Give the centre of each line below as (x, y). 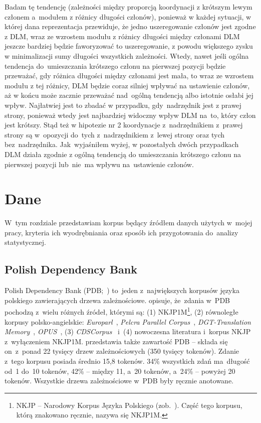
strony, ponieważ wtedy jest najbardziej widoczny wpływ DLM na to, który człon (130, 115)
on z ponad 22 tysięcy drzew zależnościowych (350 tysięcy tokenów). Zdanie (122, 351)
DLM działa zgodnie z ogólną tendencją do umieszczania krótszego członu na (123, 154)
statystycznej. (25, 242)
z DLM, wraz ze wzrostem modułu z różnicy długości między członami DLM (122, 36)
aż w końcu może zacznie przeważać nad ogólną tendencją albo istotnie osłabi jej (129, 95)
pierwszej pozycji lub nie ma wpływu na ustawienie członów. (99, 164)
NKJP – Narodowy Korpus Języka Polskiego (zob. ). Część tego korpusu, (129, 405)
